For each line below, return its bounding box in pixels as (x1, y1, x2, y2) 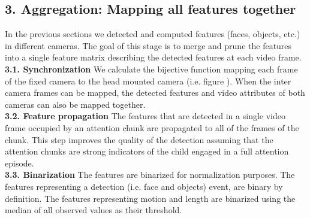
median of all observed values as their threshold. (5, 204, 182, 216)
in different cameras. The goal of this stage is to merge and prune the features (5, 39, 292, 52)
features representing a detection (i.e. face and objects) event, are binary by (5, 180, 283, 192)
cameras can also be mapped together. (5, 98, 146, 110)
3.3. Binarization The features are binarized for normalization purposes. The (5, 168, 295, 181)
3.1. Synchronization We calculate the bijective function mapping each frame (5, 62, 298, 75)
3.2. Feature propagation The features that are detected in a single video (5, 110, 285, 122)
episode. (5, 156, 34, 169)
